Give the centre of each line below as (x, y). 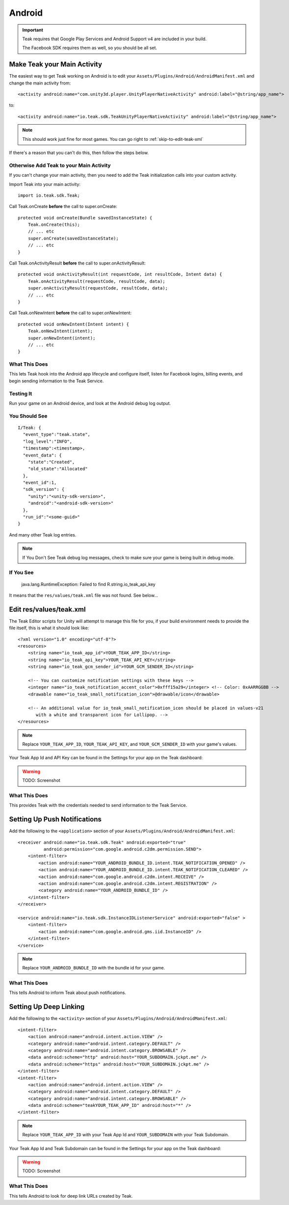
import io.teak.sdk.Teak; (49, 195)
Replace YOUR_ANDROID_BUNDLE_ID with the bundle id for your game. (94, 968)
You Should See (28, 416)
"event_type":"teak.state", (57, 435)
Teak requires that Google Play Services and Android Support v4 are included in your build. (115, 39)
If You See (21, 573)
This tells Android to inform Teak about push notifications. (67, 993)
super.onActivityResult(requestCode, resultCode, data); (98, 288)
